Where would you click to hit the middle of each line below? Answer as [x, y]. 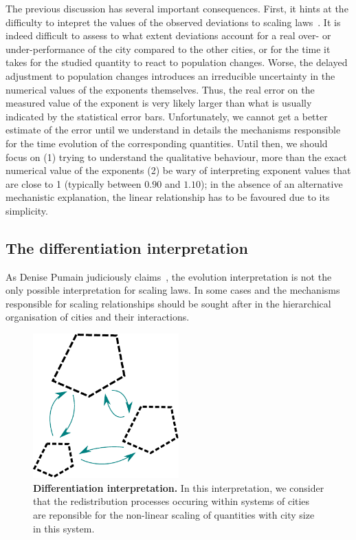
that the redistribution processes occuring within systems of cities [171, 501]
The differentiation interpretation [127, 247]
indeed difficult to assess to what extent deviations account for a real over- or [168, 35]
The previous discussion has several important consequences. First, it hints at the [177, 8]
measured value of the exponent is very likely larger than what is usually [159, 103]
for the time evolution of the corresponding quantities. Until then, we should [167, 143]
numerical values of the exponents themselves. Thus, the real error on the [160, 89]
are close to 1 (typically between [74, 183]
